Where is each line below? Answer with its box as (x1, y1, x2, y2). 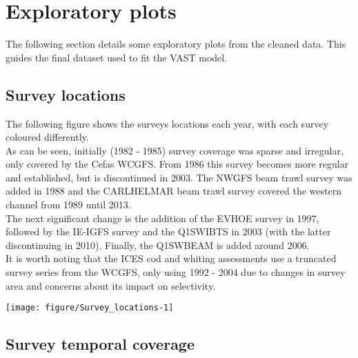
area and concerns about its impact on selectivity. (6, 278, 216, 292)
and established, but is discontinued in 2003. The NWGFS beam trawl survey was (6, 170, 352, 184)
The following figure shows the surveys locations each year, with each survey (6, 116, 329, 130)
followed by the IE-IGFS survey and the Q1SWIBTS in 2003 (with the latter (6, 224, 331, 239)
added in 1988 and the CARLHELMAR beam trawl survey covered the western (6, 183, 341, 198)
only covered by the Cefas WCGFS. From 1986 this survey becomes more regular (6, 157, 349, 171)
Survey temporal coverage (6, 333, 195, 355)
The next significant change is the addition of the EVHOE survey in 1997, (6, 210, 319, 225)
